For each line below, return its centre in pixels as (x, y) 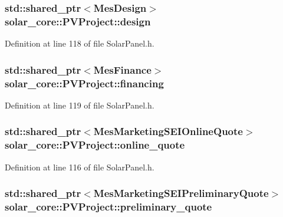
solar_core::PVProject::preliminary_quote (108, 207)
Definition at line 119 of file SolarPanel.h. (80, 105)
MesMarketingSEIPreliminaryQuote (181, 193)
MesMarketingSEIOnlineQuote (168, 131)
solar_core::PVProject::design (78, 21)
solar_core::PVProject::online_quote (95, 145)
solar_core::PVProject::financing (84, 83)
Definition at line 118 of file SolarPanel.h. (80, 43)
